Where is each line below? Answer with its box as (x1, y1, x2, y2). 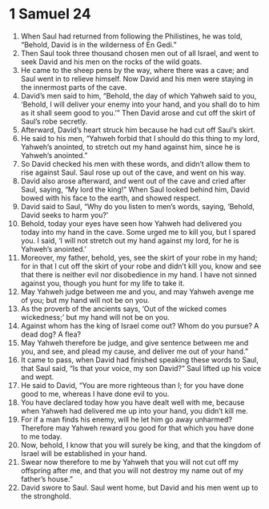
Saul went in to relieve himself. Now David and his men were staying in (20, 74, 254, 83)
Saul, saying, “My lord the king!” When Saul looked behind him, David (20, 184, 251, 194)
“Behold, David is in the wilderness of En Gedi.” (20, 39, 177, 49)
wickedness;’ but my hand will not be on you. (20, 312, 171, 321)
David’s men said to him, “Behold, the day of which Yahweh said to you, (20, 91, 257, 100)
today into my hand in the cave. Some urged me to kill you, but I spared (20, 227, 256, 236)
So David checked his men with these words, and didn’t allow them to (20, 159, 251, 168)
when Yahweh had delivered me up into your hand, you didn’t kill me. (20, 406, 249, 415)
